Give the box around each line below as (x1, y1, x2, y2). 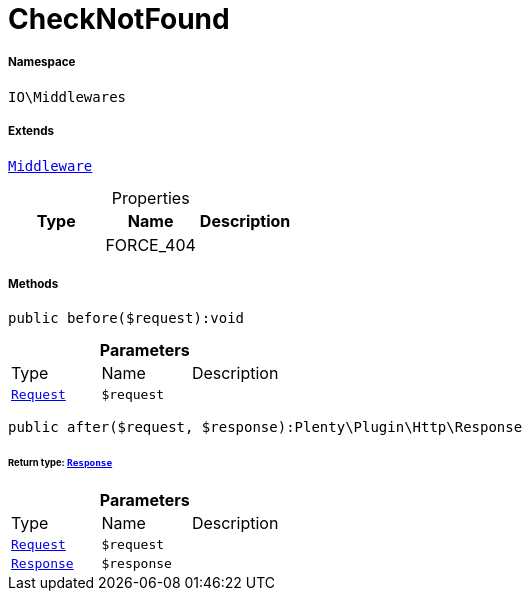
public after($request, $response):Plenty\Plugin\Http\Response (8, 419, 523, 436)
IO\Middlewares (8, 88, 127, 105)
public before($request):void (8, 310, 245, 327)
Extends (8, 124, 55, 139)
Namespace (8, 55, 76, 70)
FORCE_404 (105, 234, 196, 255)
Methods (8, 276, 59, 291)
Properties (111, 187, 190, 208)
